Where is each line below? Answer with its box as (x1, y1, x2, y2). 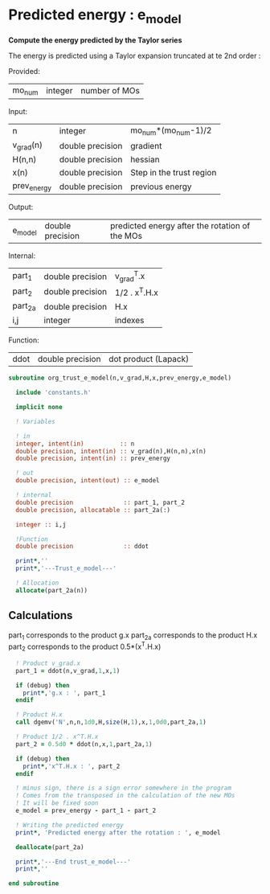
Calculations (8, 609, 73, 622)
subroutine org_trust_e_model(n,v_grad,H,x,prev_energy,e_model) (8, 374, 231, 383)
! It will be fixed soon (15, 799, 99, 807)
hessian (129, 154, 160, 166)
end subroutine (8, 880, 59, 888)
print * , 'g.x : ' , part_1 (22, 689, 106, 697)
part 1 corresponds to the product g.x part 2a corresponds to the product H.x (8, 629, 258, 642)
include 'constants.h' (15, 388, 92, 397)
